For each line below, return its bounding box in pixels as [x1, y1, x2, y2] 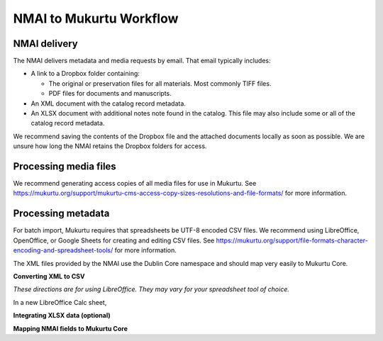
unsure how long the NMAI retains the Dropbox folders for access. [13, 142, 207, 150]
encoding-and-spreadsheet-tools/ [13, 246, 113, 255]
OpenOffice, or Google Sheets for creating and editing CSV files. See [13, 236, 215, 245]
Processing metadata [13, 208, 110, 220]
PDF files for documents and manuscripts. [48, 89, 172, 98]
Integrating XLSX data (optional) [13, 311, 111, 320]
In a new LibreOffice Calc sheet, [13, 298, 107, 306]
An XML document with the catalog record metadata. [30, 99, 186, 108]
